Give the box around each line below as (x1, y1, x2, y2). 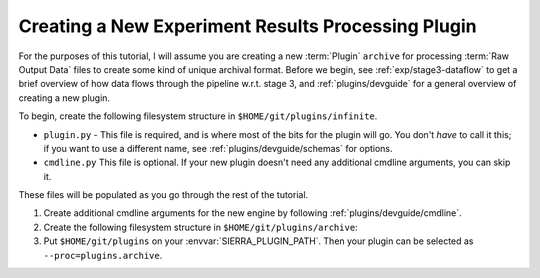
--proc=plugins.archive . (43, 249, 163, 261)
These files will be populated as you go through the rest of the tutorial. (18, 189, 309, 201)
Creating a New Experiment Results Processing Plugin (18, 15, 477, 37)
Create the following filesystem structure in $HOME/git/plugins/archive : (43, 221, 359, 233)
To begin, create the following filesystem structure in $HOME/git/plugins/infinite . (18, 110, 378, 122)
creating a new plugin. (18, 91, 110, 104)
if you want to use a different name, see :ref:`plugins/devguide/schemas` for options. (43, 142, 394, 154)
